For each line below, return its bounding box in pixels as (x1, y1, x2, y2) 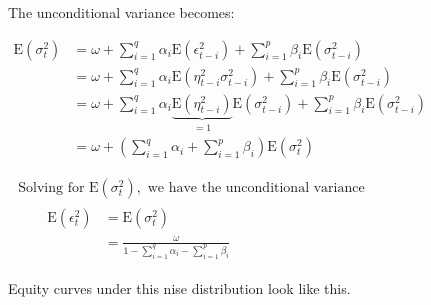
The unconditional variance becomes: (8, 2, 235, 22)
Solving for (18, 181, 85, 196)
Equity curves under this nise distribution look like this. (8, 277, 351, 298)
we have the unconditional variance (147, 181, 365, 196)
